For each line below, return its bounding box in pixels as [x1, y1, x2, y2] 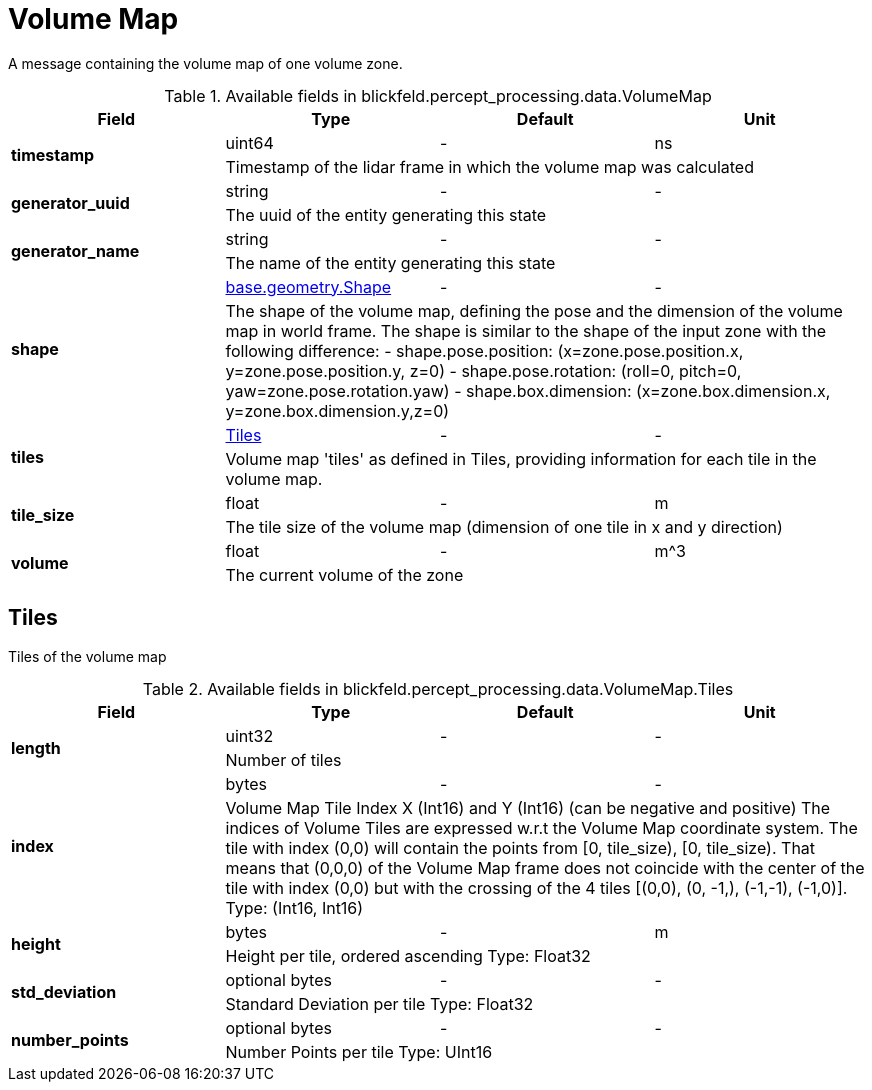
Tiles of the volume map [8, 647, 167, 665]
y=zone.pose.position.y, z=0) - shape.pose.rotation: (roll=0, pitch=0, [225, 360, 742, 381]
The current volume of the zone [225, 564, 464, 585]
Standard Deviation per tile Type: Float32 [225, 993, 534, 1014]
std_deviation [11, 981, 117, 1002]
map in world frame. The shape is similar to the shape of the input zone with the [225, 320, 827, 341]
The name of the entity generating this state [225, 252, 556, 273]
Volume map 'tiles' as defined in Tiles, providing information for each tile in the [225, 448, 817, 469]
